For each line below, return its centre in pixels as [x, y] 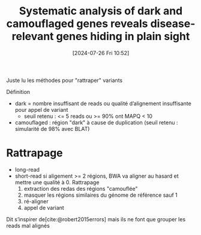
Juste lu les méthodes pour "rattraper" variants [64, 80]
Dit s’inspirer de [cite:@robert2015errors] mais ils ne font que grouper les [96, 219]
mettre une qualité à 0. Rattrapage [57, 182]
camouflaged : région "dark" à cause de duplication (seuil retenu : [96, 122]
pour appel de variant [41, 109]
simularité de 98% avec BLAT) [52, 129]
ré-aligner [36, 201]
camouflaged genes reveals [77, 24]
